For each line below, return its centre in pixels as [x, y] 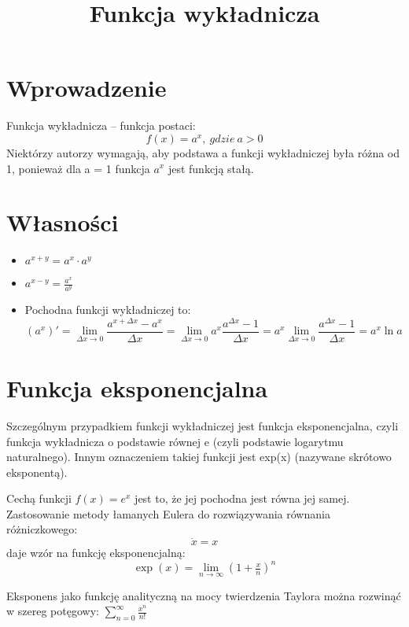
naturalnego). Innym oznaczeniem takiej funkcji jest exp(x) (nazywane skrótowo [199, 457]
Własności [63, 222]
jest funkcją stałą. [211, 168]
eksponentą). [37, 472]
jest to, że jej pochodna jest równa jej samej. [242, 498]
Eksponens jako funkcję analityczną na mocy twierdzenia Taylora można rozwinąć [204, 595]
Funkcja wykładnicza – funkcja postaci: [101, 125]
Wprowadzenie [87, 88]
